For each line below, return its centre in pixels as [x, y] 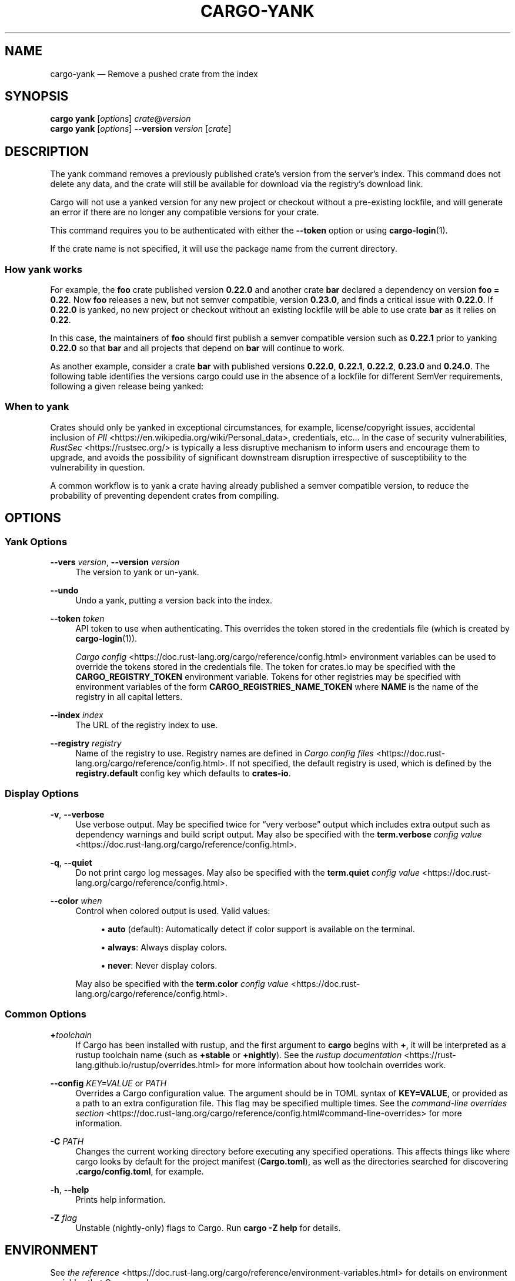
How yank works [44, 269]
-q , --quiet [71, 862]
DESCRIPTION [47, 151]
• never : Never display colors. [159, 965]
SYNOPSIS [37, 96]
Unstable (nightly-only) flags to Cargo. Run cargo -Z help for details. [208, 1227]
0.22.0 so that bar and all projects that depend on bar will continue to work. [197, 348]
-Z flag [63, 1217]
